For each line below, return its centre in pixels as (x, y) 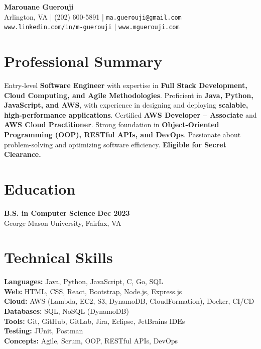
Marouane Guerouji (39, 7)
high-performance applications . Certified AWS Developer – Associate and (130, 114)
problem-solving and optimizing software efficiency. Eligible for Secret (115, 144)
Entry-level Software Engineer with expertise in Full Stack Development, (126, 85)
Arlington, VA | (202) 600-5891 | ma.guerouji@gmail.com (93, 16)
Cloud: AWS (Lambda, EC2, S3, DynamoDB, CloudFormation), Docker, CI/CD (129, 301)
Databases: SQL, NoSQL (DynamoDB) (67, 311)
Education (40, 188)
